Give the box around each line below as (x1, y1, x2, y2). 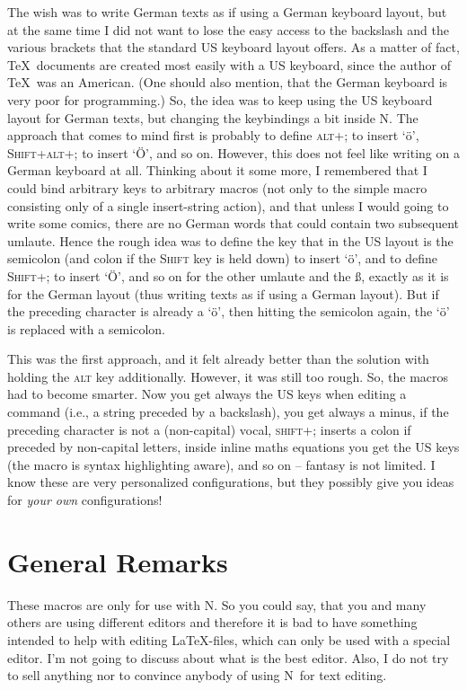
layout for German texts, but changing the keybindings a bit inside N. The (7, 108, 419, 127)
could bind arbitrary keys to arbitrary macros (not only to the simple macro (7, 178, 427, 197)
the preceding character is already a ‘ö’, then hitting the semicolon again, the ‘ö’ (7, 302, 450, 321)
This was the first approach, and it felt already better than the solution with (7, 349, 429, 368)
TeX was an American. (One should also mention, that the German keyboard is (7, 73, 448, 92)
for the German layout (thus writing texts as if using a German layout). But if (7, 284, 439, 303)
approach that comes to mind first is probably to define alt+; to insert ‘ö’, (7, 126, 419, 145)
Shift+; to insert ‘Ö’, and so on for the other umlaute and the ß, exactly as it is (7, 266, 449, 285)
